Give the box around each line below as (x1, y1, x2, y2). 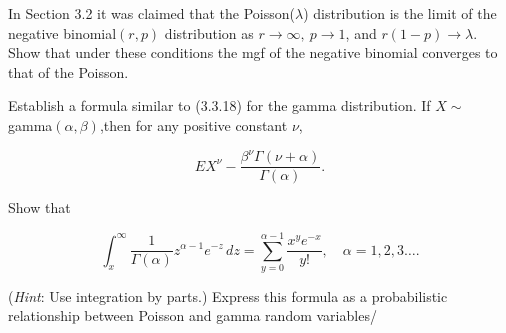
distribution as (164, 22, 254, 43)
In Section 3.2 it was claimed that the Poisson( (8, 3, 296, 23)
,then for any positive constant (99, 114, 288, 135)
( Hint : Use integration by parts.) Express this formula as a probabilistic (8, 285, 448, 306)
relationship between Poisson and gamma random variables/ (8, 305, 377, 326)
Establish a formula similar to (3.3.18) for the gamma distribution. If (8, 95, 431, 116)
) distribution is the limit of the (303, 3, 497, 23)
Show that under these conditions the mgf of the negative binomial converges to (8, 42, 498, 63)
